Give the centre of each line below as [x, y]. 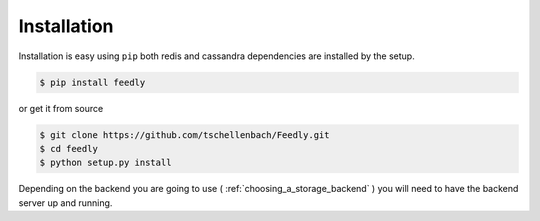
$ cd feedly [69, 148]
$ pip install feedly [92, 82]
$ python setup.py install [105, 163]
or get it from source [61, 108]
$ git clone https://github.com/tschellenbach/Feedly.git [184, 134]
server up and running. [65, 202]
